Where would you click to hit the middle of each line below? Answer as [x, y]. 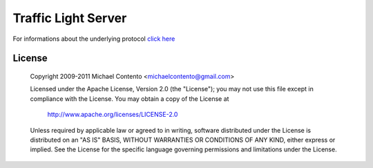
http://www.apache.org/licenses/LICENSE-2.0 [113, 115]
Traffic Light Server [70, 18]
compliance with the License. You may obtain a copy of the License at [130, 99]
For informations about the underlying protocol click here [94, 39]
